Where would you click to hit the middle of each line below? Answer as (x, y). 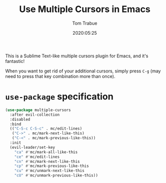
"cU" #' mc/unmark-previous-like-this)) (56, 175)
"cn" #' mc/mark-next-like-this (47, 161)
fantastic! (15, 61)
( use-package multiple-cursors (38, 110)
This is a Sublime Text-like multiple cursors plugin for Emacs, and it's (77, 56)
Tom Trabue (85, 23)
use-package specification (59, 97)
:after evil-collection (35, 115)
